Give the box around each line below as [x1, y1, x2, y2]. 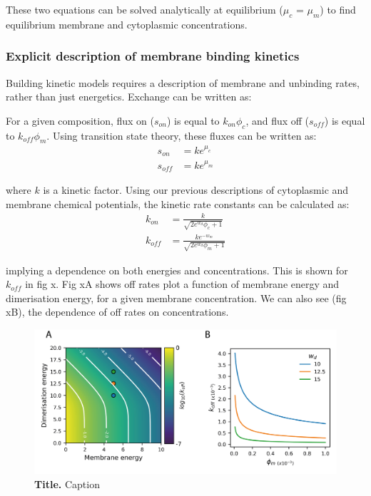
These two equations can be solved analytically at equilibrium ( [6, 2, 283, 16]
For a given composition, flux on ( [6, 113, 154, 128]
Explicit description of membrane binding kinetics [6, 47, 300, 65]
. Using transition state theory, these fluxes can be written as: [46, 128, 317, 143]
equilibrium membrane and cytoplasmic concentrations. [6, 16, 248, 31]
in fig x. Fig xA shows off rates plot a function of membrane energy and [25, 277, 340, 291]
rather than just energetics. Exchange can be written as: [6, 89, 252, 104]
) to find [320, 2, 356, 16]
